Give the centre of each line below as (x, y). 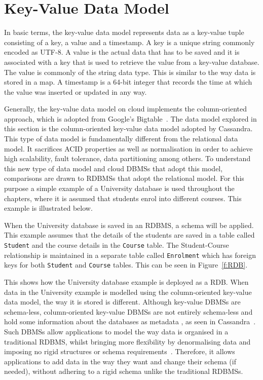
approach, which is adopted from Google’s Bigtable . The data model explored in (130, 118)
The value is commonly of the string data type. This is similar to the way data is (130, 72)
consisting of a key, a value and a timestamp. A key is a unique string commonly (129, 42)
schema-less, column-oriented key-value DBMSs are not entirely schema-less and (128, 311)
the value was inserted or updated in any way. (76, 91)
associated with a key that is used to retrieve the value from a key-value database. (132, 62)
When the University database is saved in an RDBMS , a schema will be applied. (129, 225)
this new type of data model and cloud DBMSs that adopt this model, (114, 168)
